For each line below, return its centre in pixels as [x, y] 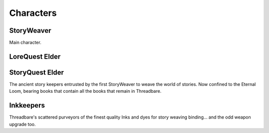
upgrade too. [22, 124]
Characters [33, 13]
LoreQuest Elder [35, 56]
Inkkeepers [27, 105]
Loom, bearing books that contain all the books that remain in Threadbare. [85, 91]
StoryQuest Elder [37, 72]
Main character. [25, 43]
